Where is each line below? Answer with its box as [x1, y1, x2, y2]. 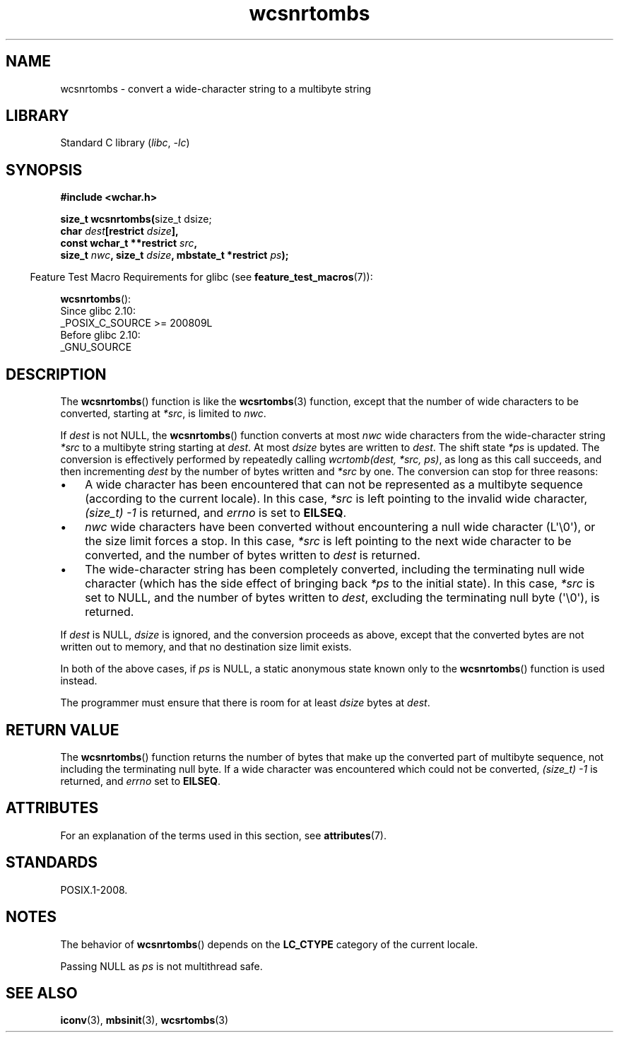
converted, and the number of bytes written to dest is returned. [85, 548, 420, 563]
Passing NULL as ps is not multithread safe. [60, 960, 263, 972]
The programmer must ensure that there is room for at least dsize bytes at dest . [60, 696, 430, 709]
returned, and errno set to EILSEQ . [60, 774, 221, 787]
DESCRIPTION [6, 365, 107, 383]
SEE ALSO [6, 984, 78, 1002]
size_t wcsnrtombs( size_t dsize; [60, 213, 212, 226]
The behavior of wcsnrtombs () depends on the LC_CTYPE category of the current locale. [60, 938, 478, 950]
